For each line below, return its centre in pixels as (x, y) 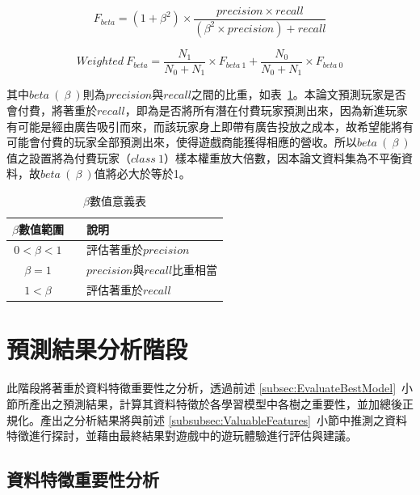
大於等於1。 (159, 173)
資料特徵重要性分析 (83, 479)
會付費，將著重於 (52, 110)
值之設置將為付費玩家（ (69, 157)
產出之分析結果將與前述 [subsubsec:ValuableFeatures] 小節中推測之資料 (224, 419)
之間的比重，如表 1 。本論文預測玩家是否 (298, 94)
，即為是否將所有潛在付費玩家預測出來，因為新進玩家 (266, 110)
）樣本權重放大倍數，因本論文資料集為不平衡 (282, 157)
